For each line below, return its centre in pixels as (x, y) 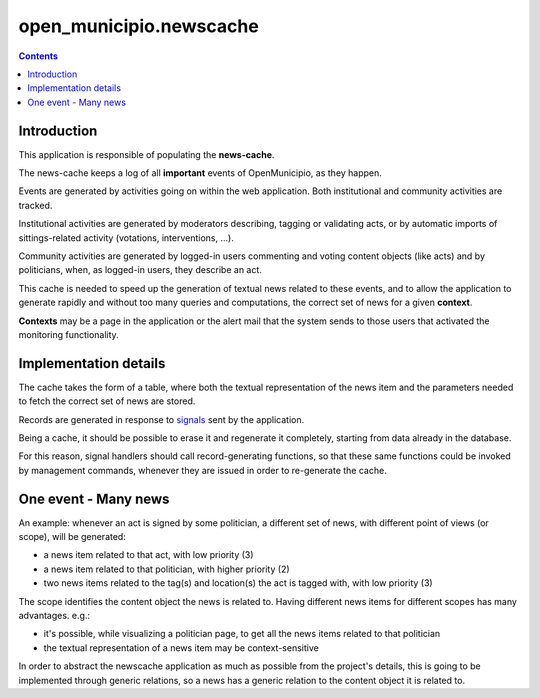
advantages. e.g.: (54, 616)
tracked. (35, 205)
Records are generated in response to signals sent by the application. (161, 419)
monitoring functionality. (68, 334)
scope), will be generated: (72, 537)
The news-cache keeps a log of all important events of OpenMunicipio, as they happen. (200, 173)
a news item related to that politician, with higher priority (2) (166, 569)
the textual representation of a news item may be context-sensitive (181, 647)
